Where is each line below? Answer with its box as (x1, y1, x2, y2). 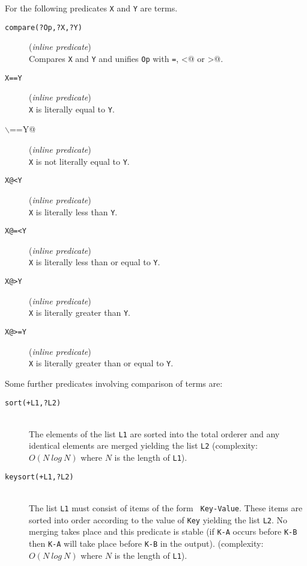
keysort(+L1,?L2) (5, 472, 74, 481)
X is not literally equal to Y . (29, 155, 130, 167)
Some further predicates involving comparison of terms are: (5, 377, 223, 389)
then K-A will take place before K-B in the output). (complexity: (29, 537, 264, 549)
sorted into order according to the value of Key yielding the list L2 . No (29, 513, 288, 526)
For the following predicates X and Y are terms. (5, 2, 178, 14)
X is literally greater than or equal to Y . (29, 357, 174, 369)
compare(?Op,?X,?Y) (5, 23, 82, 32)
